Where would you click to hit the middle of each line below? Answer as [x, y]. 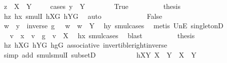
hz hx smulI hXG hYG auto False [83, 16]
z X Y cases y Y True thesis [92, 6]
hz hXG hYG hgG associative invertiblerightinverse [85, 45]
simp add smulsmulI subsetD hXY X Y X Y [100, 54]
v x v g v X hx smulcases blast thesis [102, 35]
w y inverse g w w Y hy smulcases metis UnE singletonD [113, 26]
